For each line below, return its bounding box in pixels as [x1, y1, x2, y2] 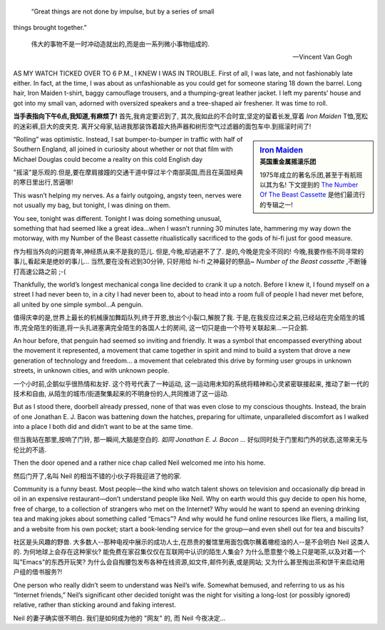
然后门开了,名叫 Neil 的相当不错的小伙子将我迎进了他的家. [13, 471, 182, 480]
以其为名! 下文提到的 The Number [260, 180, 359, 189]
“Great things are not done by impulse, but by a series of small [31, 7, 215, 16]
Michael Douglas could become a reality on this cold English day [13, 155, 203, 163]
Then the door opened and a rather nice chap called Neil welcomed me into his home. [13, 458, 266, 467]
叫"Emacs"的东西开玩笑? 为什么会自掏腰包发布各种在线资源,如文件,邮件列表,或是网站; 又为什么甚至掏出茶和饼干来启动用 [13, 557, 365, 566]
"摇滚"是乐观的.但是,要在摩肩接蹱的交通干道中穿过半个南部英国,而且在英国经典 [13, 168, 244, 177]
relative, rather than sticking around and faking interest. [13, 601, 176, 609]
